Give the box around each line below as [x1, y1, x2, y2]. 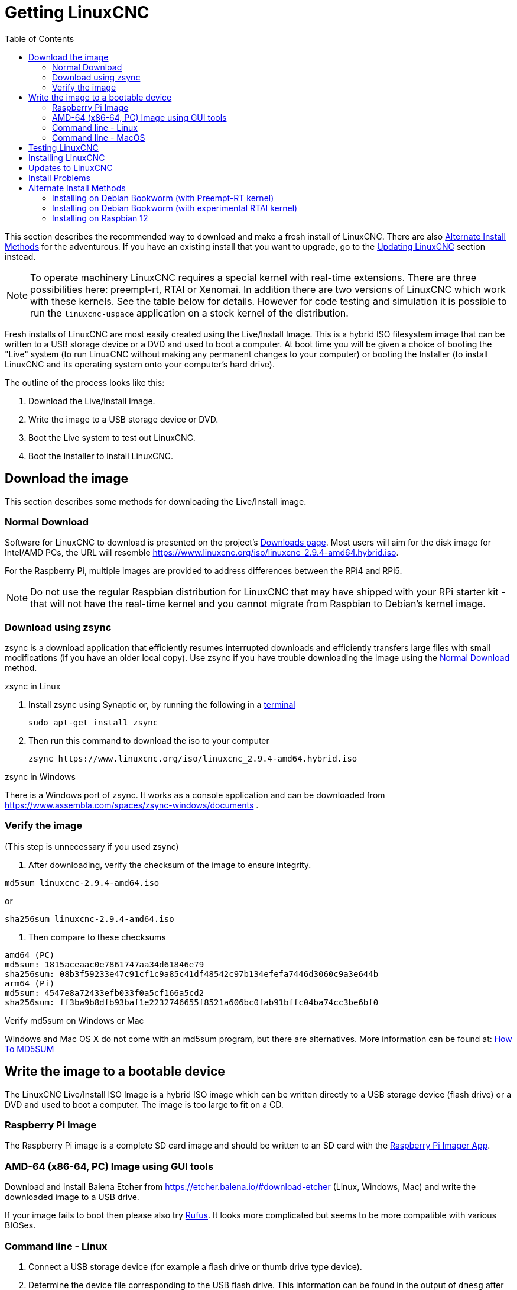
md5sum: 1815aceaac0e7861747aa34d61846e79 [5, 959, 204, 969]
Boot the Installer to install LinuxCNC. [28, 450, 174, 461]
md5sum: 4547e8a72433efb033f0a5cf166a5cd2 [5, 988, 204, 998]
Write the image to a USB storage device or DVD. [28, 414, 219, 424]
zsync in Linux [5, 681, 61, 692]
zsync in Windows [5, 772, 76, 782]
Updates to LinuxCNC [28, 162, 113, 173]
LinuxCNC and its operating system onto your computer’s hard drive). [5, 359, 275, 369]
